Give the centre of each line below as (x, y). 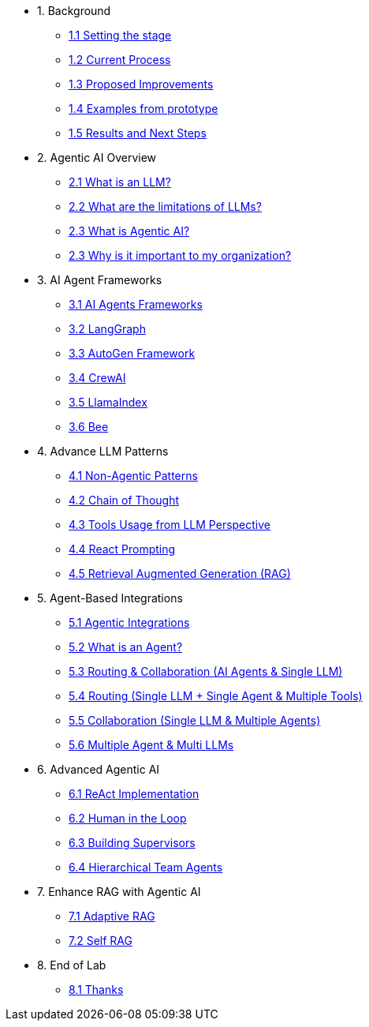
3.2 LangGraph (107, 329)
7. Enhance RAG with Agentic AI (119, 892)
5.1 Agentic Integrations (129, 622)
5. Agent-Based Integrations (110, 598)
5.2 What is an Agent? (126, 647)
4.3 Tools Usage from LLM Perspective (170, 525)
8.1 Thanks (96, 990)
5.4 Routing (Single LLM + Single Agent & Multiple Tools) (216, 696)
